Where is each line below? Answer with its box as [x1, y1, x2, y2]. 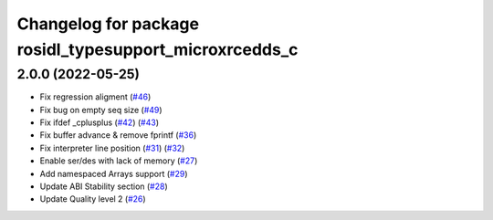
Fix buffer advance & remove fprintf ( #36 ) [39, 130, 197, 141]
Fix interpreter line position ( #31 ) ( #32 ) [39, 142, 185, 153]
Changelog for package [16, 14, 200, 34]
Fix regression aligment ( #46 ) [39, 91, 152, 102]
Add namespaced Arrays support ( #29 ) [39, 168, 188, 179]
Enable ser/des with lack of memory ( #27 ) [39, 155, 198, 166]
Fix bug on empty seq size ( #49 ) [39, 104, 163, 115]
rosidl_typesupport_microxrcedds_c [16, 39, 299, 59]
